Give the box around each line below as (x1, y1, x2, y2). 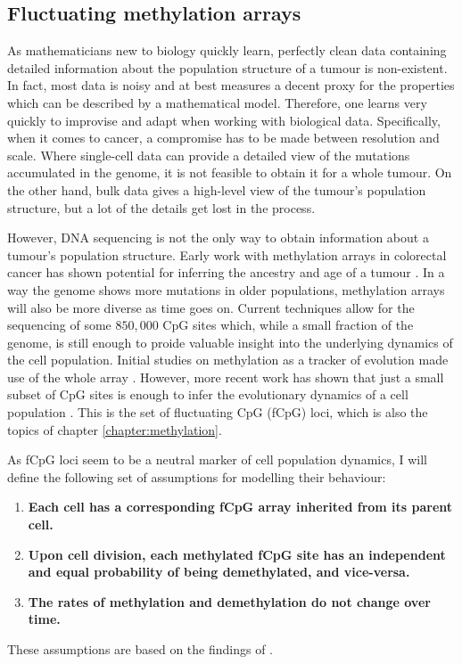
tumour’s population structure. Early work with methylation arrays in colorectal (7, 245, 447, 264)
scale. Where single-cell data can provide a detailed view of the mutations (7, 145, 410, 164)
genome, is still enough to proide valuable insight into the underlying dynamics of (7, 332, 453, 351)
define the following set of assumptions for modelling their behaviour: (7, 467, 386, 486)
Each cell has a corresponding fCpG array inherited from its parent (28, 497, 453, 516)
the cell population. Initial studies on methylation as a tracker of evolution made (7, 350, 449, 369)
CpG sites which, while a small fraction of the (162, 316, 414, 334)
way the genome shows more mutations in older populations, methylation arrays (7, 280, 445, 299)
